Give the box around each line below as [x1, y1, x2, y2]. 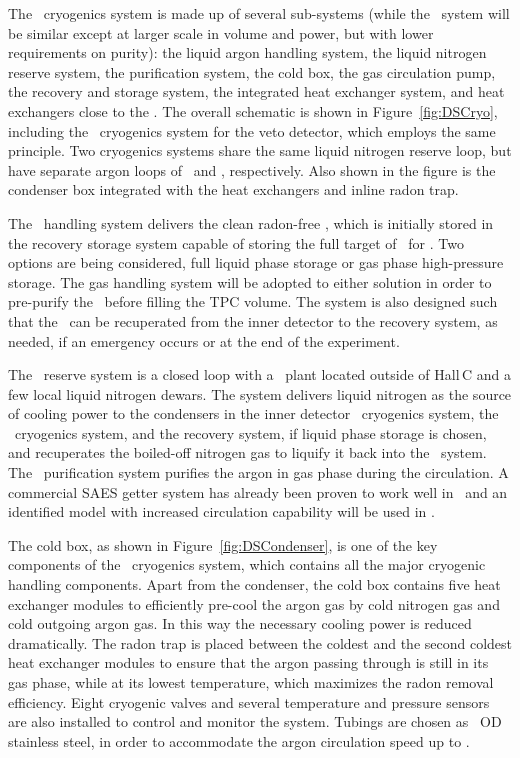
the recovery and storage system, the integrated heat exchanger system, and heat [8, 81, 505, 102]
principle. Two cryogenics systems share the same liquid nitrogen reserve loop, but [8, 140, 512, 161]
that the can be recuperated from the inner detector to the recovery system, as [8, 310, 498, 331]
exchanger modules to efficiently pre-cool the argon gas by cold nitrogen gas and [8, 593, 500, 614]
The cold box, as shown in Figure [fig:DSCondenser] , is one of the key [8, 534, 438, 555]
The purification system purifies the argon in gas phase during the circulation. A [8, 462, 509, 483]
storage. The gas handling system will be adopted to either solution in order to [8, 271, 492, 292]
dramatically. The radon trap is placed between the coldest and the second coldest [8, 632, 513, 653]
